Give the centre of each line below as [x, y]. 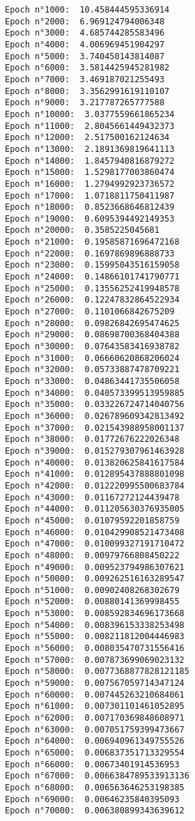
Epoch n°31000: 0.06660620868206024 [92, 358]
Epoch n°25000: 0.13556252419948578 [92, 288]
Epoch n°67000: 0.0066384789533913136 [97, 776]
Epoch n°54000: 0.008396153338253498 [95, 625]
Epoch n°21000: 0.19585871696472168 [92, 242]
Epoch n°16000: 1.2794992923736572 [90, 184]
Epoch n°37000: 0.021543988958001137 [95, 428]
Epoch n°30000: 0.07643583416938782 [92, 347]
